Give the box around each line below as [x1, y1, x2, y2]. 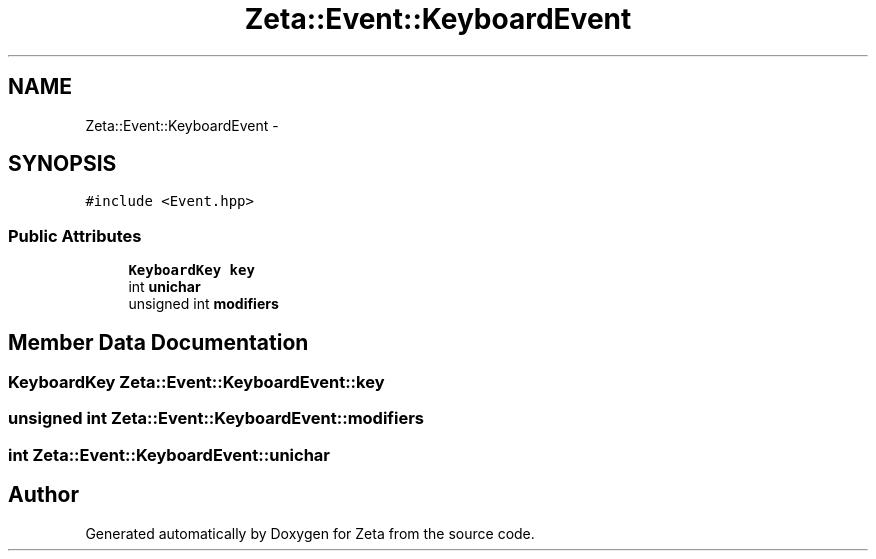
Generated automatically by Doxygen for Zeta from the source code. [85, 524, 535, 542]
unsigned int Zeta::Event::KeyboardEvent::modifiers [8, 408, 424, 429]
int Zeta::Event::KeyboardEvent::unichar [8, 444, 330, 465]
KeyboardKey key [128, 262, 255, 279]
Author [8, 482, 79, 508]
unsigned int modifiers [128, 295, 279, 313]
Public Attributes [8, 225, 142, 246]
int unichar [128, 278, 201, 296]
